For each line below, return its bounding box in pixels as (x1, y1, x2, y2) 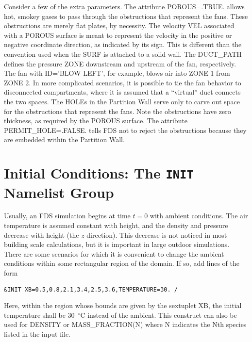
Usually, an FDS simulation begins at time (4, 211, 131, 221)
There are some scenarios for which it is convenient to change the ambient (4, 248, 224, 259)
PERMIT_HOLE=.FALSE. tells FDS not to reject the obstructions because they (4, 125, 247, 135)
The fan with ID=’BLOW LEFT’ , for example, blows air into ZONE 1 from (4, 68, 230, 78)
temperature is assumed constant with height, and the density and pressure (4, 220, 228, 230)
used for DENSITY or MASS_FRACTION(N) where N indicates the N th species (4, 319, 247, 329)
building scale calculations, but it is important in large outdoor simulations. (4, 239, 230, 249)
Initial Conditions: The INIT (4, 163, 194, 183)
